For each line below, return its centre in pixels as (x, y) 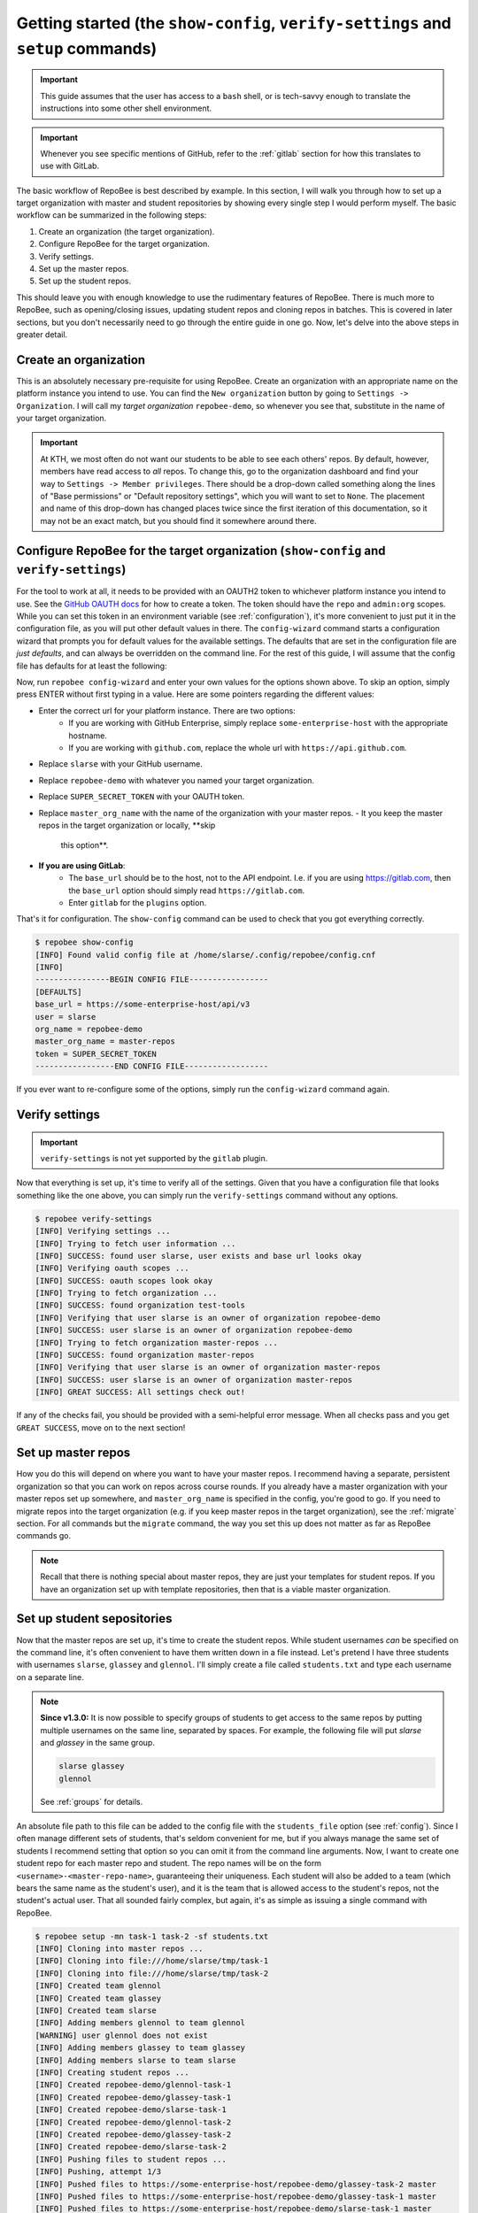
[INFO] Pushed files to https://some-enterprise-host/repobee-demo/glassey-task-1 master (236, 2196)
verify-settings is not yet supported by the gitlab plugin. (154, 1158)
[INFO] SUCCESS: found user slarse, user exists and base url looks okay (198, 1256)
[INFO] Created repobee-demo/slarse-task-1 (131, 2110)
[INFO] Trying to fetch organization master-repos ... (156, 1342)
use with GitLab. (70, 166)
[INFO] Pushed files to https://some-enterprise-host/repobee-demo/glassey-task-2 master (236, 2184)
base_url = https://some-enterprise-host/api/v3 (143, 1004)
